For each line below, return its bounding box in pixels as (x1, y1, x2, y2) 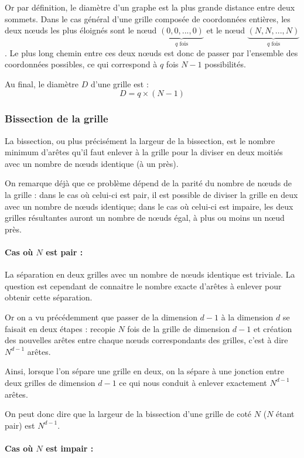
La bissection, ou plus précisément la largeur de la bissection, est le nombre (5, 134, 275, 146)
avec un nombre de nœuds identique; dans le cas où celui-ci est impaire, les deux (5, 200, 293, 212)
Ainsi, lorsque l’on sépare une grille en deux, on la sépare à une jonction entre (5, 365, 284, 377)
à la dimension (221, 310, 274, 323)
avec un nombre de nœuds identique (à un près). (5, 157, 179, 169)
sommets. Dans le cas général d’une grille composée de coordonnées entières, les (5, 12, 291, 25)
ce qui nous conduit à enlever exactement (119, 376, 267, 388)
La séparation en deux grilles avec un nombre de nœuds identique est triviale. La (5, 268, 295, 281)
